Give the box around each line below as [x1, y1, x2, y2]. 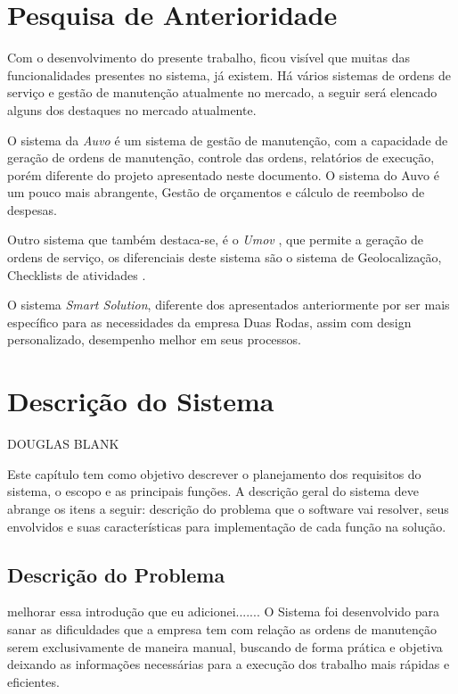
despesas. [7, 200, 57, 219]
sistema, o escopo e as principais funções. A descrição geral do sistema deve [7, 482, 419, 500]
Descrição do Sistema [7, 383, 274, 419]
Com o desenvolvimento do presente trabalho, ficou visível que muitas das [7, 48, 410, 67]
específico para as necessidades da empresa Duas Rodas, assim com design [7, 312, 412, 331]
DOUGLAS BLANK [7, 434, 119, 453]
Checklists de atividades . [7, 265, 146, 284]
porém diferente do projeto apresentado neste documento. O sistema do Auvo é [7, 165, 439, 184]
